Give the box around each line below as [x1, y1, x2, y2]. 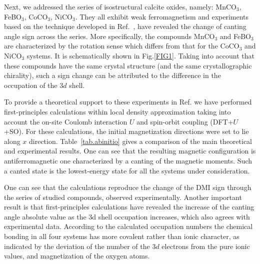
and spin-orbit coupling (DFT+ [136, 116, 233, 126]
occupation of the [4, 79, 57, 90]
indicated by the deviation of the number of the [4, 240, 150, 251]
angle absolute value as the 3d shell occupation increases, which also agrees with [4, 211, 250, 221]
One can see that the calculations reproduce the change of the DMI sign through [4, 182, 251, 192]
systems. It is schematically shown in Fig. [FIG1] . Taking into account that [26, 50, 254, 60]
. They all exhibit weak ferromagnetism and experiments [75, 11, 249, 21]
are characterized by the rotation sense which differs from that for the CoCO [4, 40, 239, 51]
